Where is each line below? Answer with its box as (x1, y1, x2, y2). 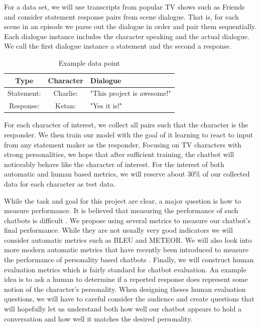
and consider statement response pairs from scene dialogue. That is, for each (4, 11, 239, 22)
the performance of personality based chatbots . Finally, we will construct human (4, 254, 254, 265)
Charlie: (53, 88, 78, 98)
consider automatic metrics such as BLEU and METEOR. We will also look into (4, 234, 252, 245)
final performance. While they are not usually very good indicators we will (4, 225, 233, 235)
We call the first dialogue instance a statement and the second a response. (4, 41, 232, 51)
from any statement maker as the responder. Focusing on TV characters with (4, 139, 241, 149)
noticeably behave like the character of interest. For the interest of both (4, 158, 224, 169)
